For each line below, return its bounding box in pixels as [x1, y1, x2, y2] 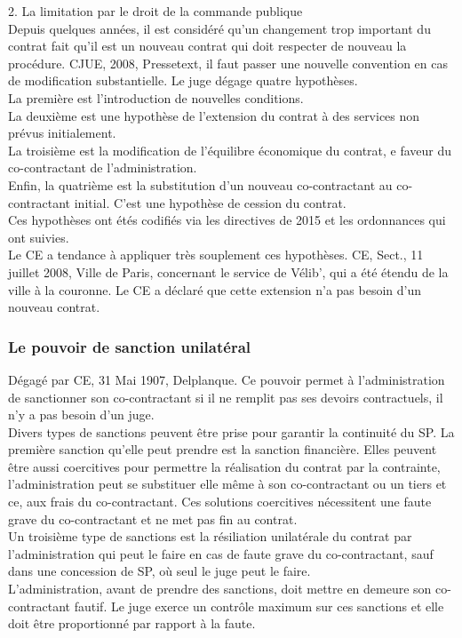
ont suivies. [8, 227, 69, 246]
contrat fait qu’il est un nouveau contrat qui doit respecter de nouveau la [8, 36, 407, 55]
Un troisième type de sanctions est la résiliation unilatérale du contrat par [8, 527, 412, 546]
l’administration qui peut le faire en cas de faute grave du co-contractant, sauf [8, 544, 434, 562]
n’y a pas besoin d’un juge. [8, 405, 155, 424]
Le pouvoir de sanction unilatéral [8, 335, 251, 357]
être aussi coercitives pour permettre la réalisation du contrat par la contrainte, [8, 457, 441, 475]
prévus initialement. [8, 124, 116, 142]
